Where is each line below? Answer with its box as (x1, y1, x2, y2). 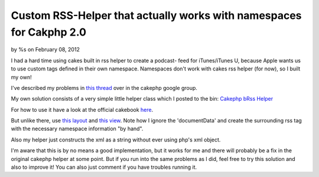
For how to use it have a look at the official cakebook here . (11, 106, 154, 113)
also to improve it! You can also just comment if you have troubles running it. (11, 163, 197, 171)
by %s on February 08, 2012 (11, 46, 80, 53)
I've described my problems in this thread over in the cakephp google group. (11, 84, 198, 91)
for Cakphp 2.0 (11, 25, 87, 38)
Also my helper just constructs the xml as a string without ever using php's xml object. (11, 136, 221, 143)
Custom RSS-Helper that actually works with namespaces (11, 9, 302, 22)
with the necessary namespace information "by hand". (11, 125, 144, 133)
